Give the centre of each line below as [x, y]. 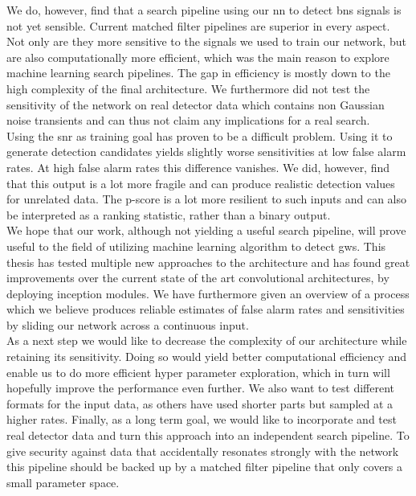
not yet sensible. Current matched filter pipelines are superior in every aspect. [198, 25]
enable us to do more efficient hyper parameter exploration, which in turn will [198, 372]
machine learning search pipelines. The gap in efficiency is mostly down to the [198, 73]
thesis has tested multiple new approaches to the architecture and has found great [208, 262]
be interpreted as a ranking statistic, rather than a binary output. [169, 214]
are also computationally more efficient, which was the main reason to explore [198, 57]
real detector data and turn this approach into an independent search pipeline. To [208, 435]
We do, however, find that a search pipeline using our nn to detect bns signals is [204, 10]
